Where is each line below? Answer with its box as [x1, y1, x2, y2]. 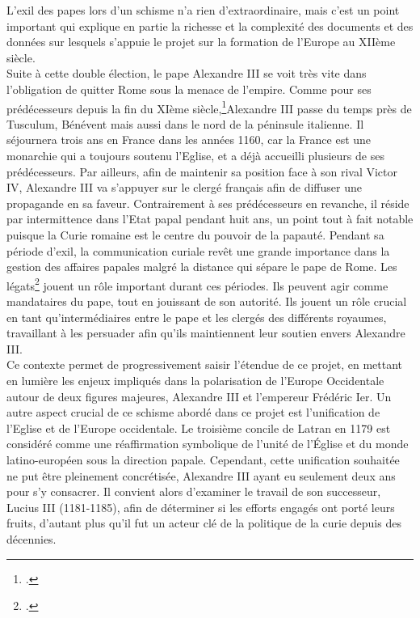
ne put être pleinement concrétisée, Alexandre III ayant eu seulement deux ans [6, 467, 396, 484]
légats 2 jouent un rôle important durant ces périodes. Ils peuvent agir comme [6, 274, 388, 294]
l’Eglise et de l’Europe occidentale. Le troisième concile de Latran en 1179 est [6, 419, 391, 436]
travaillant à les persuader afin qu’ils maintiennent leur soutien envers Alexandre [6, 324, 405, 341]
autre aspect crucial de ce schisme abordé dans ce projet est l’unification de [6, 404, 380, 421]
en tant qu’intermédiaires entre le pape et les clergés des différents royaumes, [6, 308, 387, 325]
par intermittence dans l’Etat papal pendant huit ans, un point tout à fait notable [6, 210, 414, 227]
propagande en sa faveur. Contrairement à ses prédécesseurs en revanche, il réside [6, 194, 409, 211]
